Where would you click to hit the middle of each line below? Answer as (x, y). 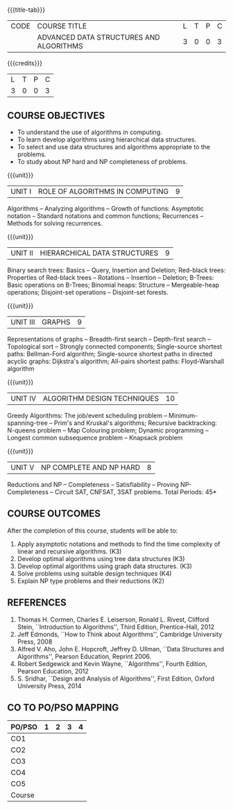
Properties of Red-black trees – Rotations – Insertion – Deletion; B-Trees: (111, 277)
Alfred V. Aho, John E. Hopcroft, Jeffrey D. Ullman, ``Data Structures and (121, 649)
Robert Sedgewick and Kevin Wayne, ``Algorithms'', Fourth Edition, (112, 664)
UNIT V (23, 467)
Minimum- (183, 416)
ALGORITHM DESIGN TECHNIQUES (101, 398)
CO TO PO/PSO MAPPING (63, 708)
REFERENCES (37, 603)
